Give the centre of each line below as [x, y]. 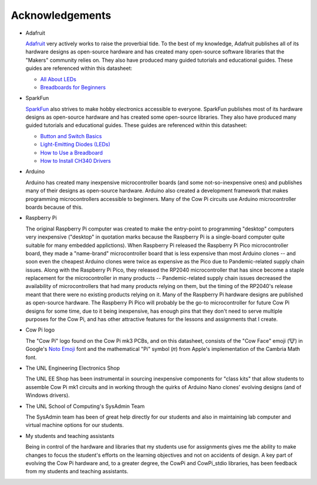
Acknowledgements [61, 15]
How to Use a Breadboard [71, 152]
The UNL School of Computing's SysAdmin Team [85, 406]
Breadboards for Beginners [73, 87]
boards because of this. [54, 207]
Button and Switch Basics [71, 136]
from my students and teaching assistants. [77, 471]
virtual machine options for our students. [75, 425]
